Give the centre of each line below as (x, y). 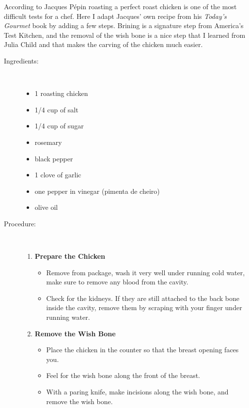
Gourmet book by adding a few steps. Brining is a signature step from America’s (124, 25)
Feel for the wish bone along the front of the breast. (123, 375)
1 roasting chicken (61, 93)
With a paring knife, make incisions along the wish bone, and (137, 392)
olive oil (46, 207)
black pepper (54, 158)
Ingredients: (21, 60)
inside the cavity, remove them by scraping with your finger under (144, 307)
